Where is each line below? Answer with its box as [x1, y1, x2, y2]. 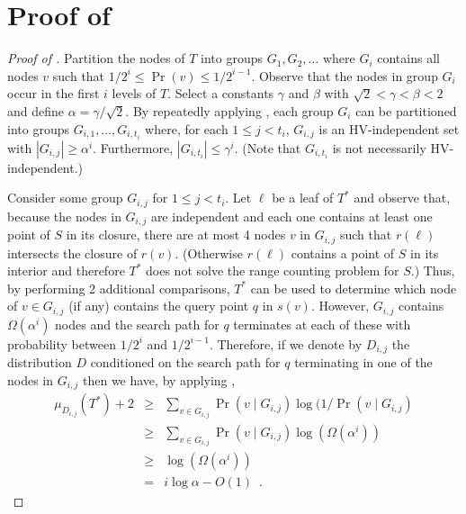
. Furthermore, [93, 138, 174, 157]
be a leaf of [272, 188, 334, 207]
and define [7, 101, 65, 120]
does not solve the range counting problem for [146, 261, 399, 280]
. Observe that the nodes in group [251, 66, 438, 85]
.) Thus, [410, 261, 455, 280]
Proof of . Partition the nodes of [7, 49, 185, 68]
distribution [7, 353, 72, 372]
